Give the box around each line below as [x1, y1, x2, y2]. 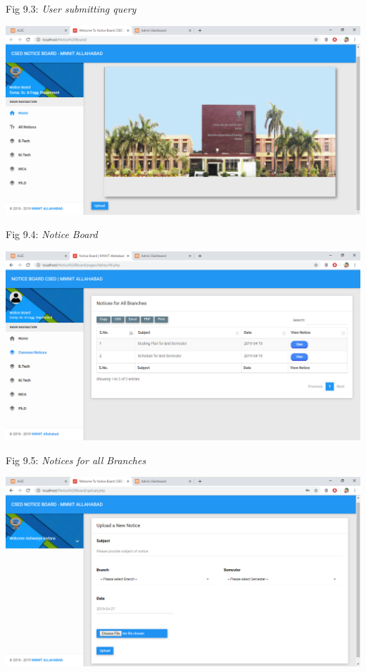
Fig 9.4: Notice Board [6, 227, 98, 242]
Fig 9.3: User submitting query [6, 1, 137, 15]
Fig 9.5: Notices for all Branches [6, 452, 146, 467]
